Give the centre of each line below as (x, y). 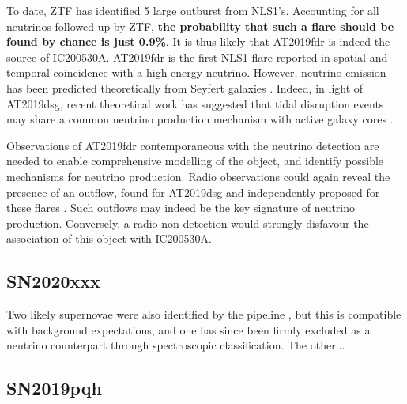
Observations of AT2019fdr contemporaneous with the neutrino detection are (193, 145)
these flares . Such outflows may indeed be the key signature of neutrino (181, 208)
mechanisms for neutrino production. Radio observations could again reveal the (198, 176)
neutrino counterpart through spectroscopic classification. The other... (176, 345)
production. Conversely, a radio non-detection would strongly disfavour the (188, 223)
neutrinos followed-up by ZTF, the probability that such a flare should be (200, 26)
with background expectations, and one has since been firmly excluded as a (188, 329)
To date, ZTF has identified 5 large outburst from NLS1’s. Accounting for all (193, 10)
